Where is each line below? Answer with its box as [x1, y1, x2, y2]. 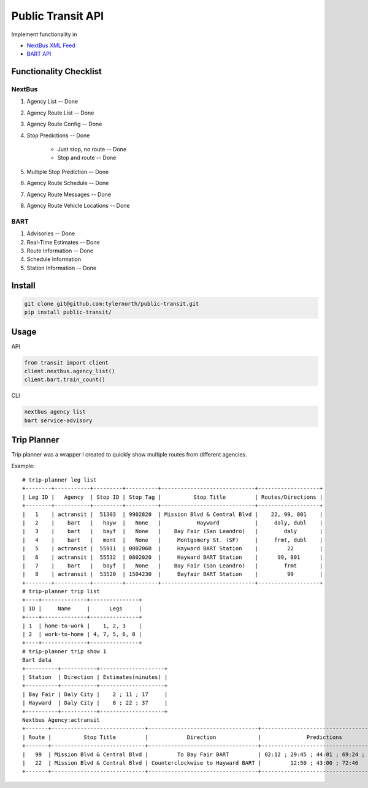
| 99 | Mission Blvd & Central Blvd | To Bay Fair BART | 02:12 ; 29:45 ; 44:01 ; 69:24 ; [22, 751, 365, 758]
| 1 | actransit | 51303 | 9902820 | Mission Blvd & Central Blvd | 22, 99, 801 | [22, 510, 323, 518]
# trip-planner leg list [22, 477, 97, 483]
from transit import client [24, 359, 109, 366]
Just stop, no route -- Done [57, 146, 127, 153]
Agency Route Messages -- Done [26, 191, 112, 198]
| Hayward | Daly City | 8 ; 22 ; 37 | [22, 699, 168, 707]
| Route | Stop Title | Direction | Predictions [22, 733, 343, 741]
